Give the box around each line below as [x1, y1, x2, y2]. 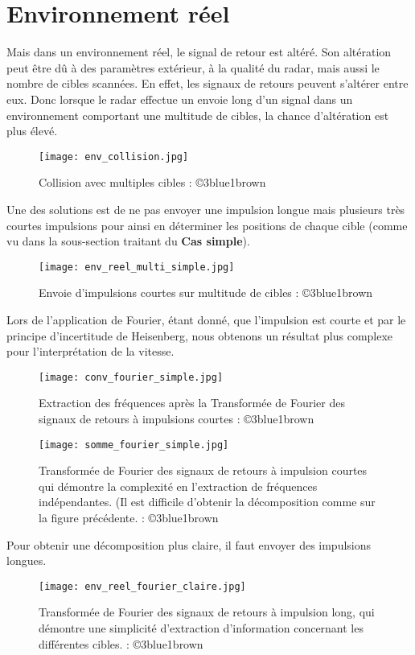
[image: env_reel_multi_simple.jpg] [39, 261, 235, 273]
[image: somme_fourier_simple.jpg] [39, 439, 229, 451]
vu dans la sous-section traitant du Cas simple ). [6, 233, 250, 249]
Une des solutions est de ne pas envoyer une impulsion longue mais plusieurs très [6, 200, 405, 217]
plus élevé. [6, 122, 58, 139]
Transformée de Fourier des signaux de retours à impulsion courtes [39, 462, 368, 479]
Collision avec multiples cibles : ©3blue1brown [39, 174, 266, 191]
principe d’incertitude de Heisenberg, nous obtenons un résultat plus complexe [6, 327, 393, 344]
